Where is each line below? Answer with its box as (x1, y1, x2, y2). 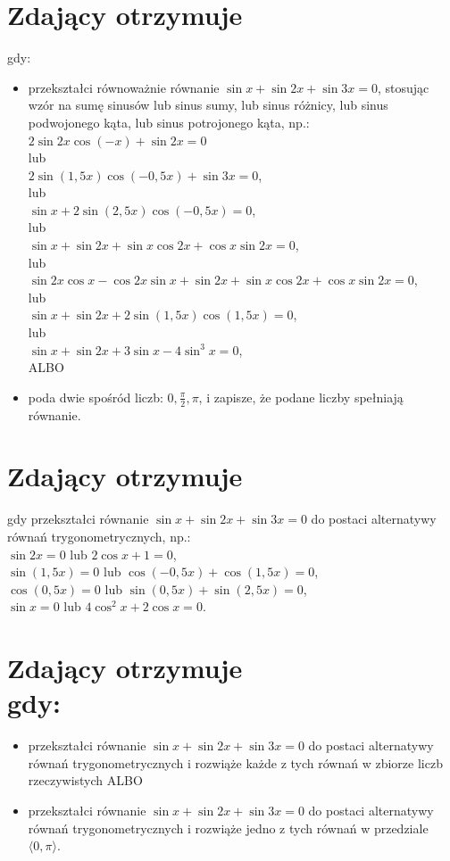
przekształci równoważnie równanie (28, 78, 220, 96)
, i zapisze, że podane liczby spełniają (198, 387, 404, 406)
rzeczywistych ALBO (28, 771, 143, 790)
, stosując (377, 78, 429, 96)
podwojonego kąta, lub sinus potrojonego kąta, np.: (28, 112, 310, 131)
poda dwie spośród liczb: (28, 387, 163, 406)
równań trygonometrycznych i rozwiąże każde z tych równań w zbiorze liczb (28, 753, 443, 772)
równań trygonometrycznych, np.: (7, 526, 191, 545)
